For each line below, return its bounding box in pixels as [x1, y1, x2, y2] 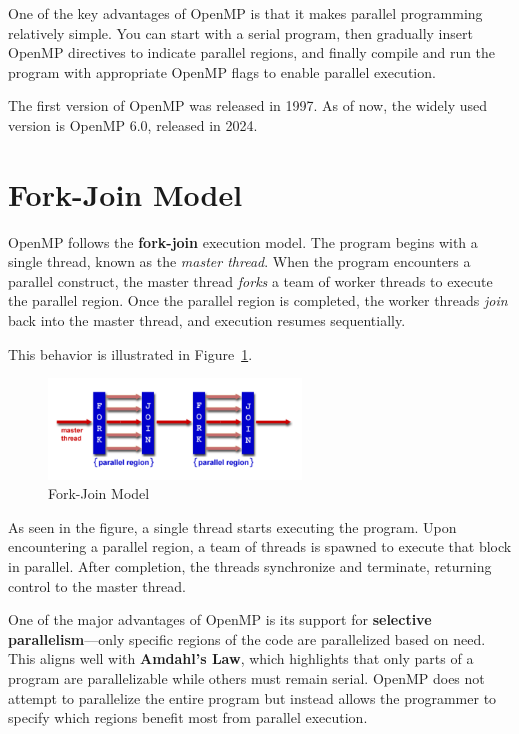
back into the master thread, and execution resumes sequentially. [8, 310, 406, 331]
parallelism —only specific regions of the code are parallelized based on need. [8, 628, 486, 649]
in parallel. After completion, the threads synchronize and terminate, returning [8, 555, 492, 576]
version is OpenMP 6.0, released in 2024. [8, 114, 258, 135]
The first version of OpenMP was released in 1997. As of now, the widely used [8, 95, 488, 116]
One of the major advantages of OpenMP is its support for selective [8, 609, 432, 630]
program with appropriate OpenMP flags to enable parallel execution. [8, 61, 436, 82]
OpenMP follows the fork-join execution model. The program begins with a [8, 231, 478, 252]
